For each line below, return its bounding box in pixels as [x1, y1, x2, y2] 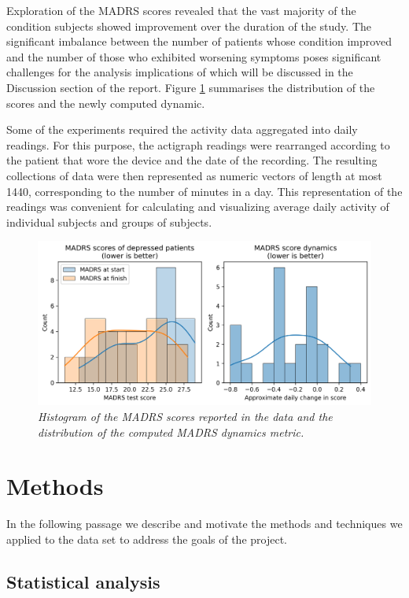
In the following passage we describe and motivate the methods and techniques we [6, 515, 403, 532]
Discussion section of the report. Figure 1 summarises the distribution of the [6, 79, 375, 95]
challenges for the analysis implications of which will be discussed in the [6, 64, 353, 80]
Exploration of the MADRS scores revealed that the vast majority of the [6, 2, 356, 18]
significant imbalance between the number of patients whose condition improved [6, 33, 392, 50]
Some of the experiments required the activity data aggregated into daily [6, 121, 358, 138]
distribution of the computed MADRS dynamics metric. [38, 423, 304, 440]
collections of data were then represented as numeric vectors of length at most [6, 167, 382, 183]
